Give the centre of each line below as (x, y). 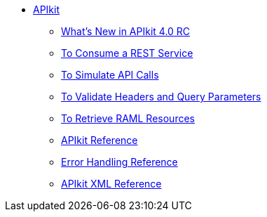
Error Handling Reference (119, 162)
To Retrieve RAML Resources (128, 118)
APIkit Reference (100, 140)
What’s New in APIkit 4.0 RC (126, 31)
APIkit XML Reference (111, 184)
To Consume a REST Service (127, 53)
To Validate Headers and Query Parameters (161, 97)
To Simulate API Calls (110, 75)
